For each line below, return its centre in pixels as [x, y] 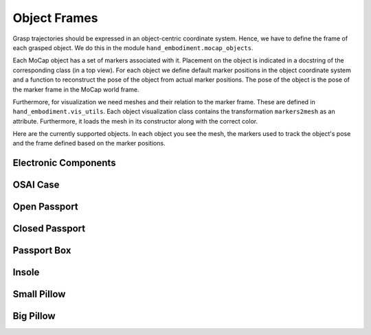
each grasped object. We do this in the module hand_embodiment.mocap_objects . [133, 47]
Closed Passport [49, 229]
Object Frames [55, 18]
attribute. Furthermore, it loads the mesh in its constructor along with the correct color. [135, 121]
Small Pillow [39, 294]
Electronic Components [64, 163]
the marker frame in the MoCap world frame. [76, 89]
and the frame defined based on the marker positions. [89, 143]
